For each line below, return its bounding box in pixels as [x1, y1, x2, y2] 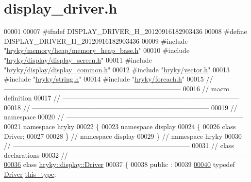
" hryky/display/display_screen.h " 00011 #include [4, 54, 152, 65]
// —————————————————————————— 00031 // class [4, 140, 234, 150]
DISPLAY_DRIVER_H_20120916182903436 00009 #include [4, 35, 188, 46]
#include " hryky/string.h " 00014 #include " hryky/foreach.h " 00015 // [4, 74, 213, 84]
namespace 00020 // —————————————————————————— [4, 112, 243, 122]
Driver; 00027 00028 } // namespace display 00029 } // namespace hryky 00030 [4, 131, 242, 141]
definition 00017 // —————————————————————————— [4, 93, 239, 103]
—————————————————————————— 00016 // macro [4, 83, 230, 93]
